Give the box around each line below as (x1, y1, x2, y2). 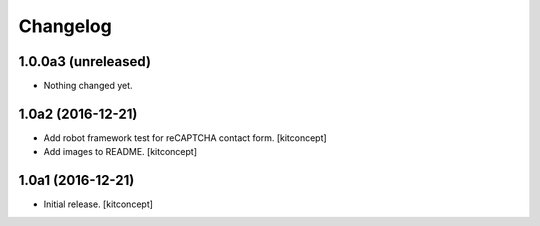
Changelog (18, 15, 112, 37)
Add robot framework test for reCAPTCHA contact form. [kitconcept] (43, 131, 327, 144)
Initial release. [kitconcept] (43, 198, 154, 210)
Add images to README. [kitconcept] (43, 146, 198, 158)
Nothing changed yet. (43, 80, 134, 92)
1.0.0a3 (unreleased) (18, 53, 152, 70)
